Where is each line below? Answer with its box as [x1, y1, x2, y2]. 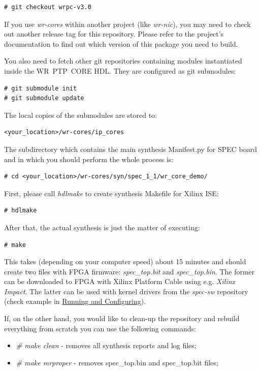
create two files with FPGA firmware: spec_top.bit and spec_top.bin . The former [4, 266, 255, 276]
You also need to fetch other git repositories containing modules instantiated [4, 55, 242, 66]
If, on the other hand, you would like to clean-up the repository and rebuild [4, 313, 240, 324]
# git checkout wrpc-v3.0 [4, 4, 91, 11]
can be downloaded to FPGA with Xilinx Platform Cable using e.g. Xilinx [4, 276, 236, 287]
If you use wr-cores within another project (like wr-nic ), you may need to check [4, 18, 251, 29]
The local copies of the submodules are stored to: [4, 109, 157, 120]
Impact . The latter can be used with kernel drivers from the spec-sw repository [4, 286, 248, 296]
